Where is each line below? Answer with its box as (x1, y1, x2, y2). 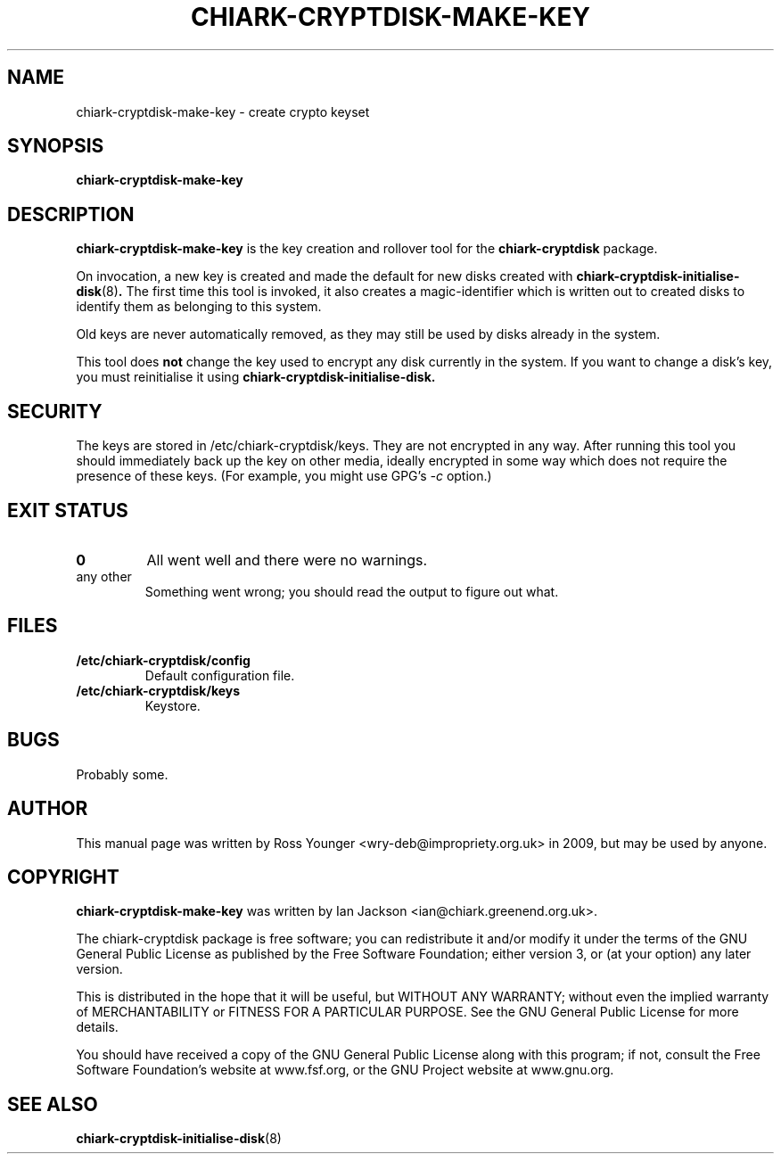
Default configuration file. (144, 667, 295, 683)
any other (76, 568, 132, 584)
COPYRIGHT (7, 865, 119, 888)
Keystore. (144, 697, 201, 713)
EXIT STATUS (7, 498, 128, 522)
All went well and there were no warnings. (146, 550, 428, 569)
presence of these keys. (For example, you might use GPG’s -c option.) (76, 468, 492, 484)
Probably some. (76, 766, 169, 782)
